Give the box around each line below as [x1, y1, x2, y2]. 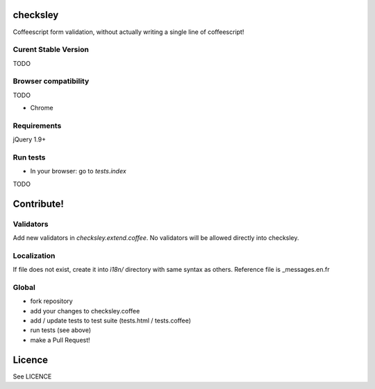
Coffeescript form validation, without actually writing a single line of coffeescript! [12, 28, 244, 36]
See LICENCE [12, 372, 52, 381]
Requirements [12, 121, 62, 130]
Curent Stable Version [12, 45, 90, 55]
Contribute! [12, 198, 64, 209]
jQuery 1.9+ [12, 135, 47, 144]
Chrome [30, 104, 53, 112]
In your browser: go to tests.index [30, 167, 126, 175]
